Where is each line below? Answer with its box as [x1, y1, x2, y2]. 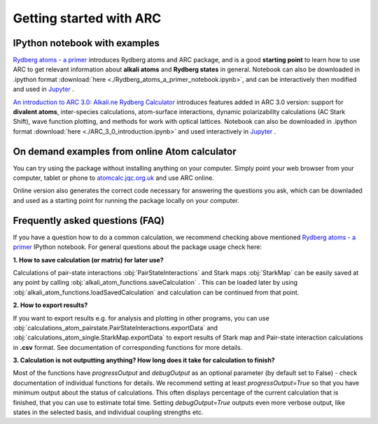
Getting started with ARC [13, 10, 162, 26]
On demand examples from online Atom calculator [13, 146, 237, 157]
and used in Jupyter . [13, 85, 75, 94]
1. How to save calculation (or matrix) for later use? [13, 255, 164, 264]
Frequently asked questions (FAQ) [13, 214, 165, 227]
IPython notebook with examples [13, 37, 160, 49]
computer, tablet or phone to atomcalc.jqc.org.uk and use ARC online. [13, 174, 215, 182]
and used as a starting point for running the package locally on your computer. [13, 196, 239, 204]
